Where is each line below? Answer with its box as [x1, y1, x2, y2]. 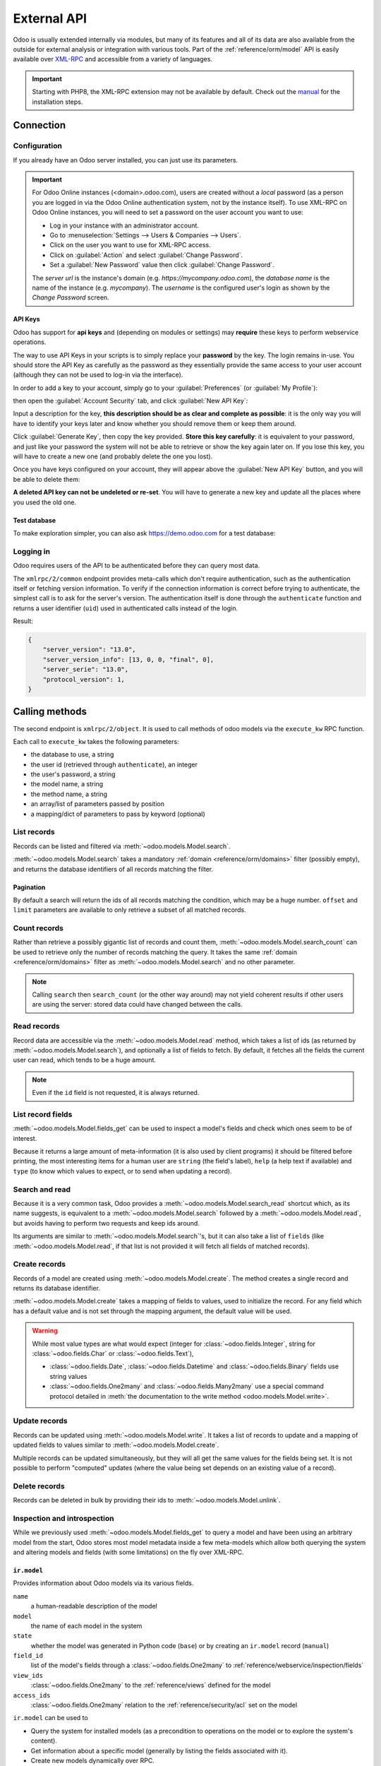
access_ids [13, 1691, 51, 1699]
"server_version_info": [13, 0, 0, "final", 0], [42, 656, 214, 663]
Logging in [13, 546, 51, 556]
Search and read [13, 1184, 71, 1194]
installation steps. [32, 97, 83, 106]
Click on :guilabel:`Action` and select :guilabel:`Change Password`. [49, 251, 243, 259]
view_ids [13, 1671, 44, 1679]
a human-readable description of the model [30, 1602, 158, 1611]
